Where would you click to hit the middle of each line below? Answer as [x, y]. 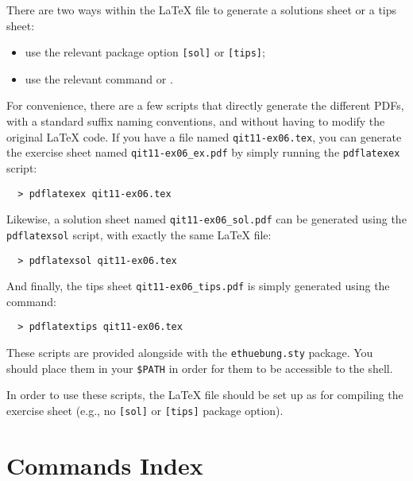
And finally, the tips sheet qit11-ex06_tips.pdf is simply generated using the [198, 286]
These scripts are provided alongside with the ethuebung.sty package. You [190, 353]
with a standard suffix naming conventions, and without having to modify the [196, 121]
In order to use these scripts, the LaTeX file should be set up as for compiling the [205, 395]
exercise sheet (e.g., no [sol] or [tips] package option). [145, 410]
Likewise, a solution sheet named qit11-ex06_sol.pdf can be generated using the [206, 219]
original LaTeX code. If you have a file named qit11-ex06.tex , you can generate [204, 136]
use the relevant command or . [99, 78]
